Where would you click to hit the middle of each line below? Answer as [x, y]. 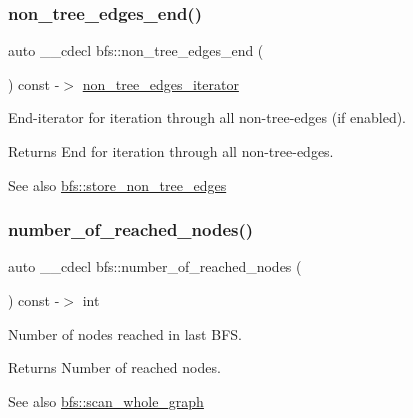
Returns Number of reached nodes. [114, 367]
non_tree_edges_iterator [160, 83]
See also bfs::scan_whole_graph [106, 400]
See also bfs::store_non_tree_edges [117, 184]
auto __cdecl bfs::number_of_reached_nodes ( [155, 266]
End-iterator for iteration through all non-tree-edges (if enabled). [207, 117]
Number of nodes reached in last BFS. [125, 333]
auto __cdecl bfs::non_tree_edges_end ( [136, 50]
